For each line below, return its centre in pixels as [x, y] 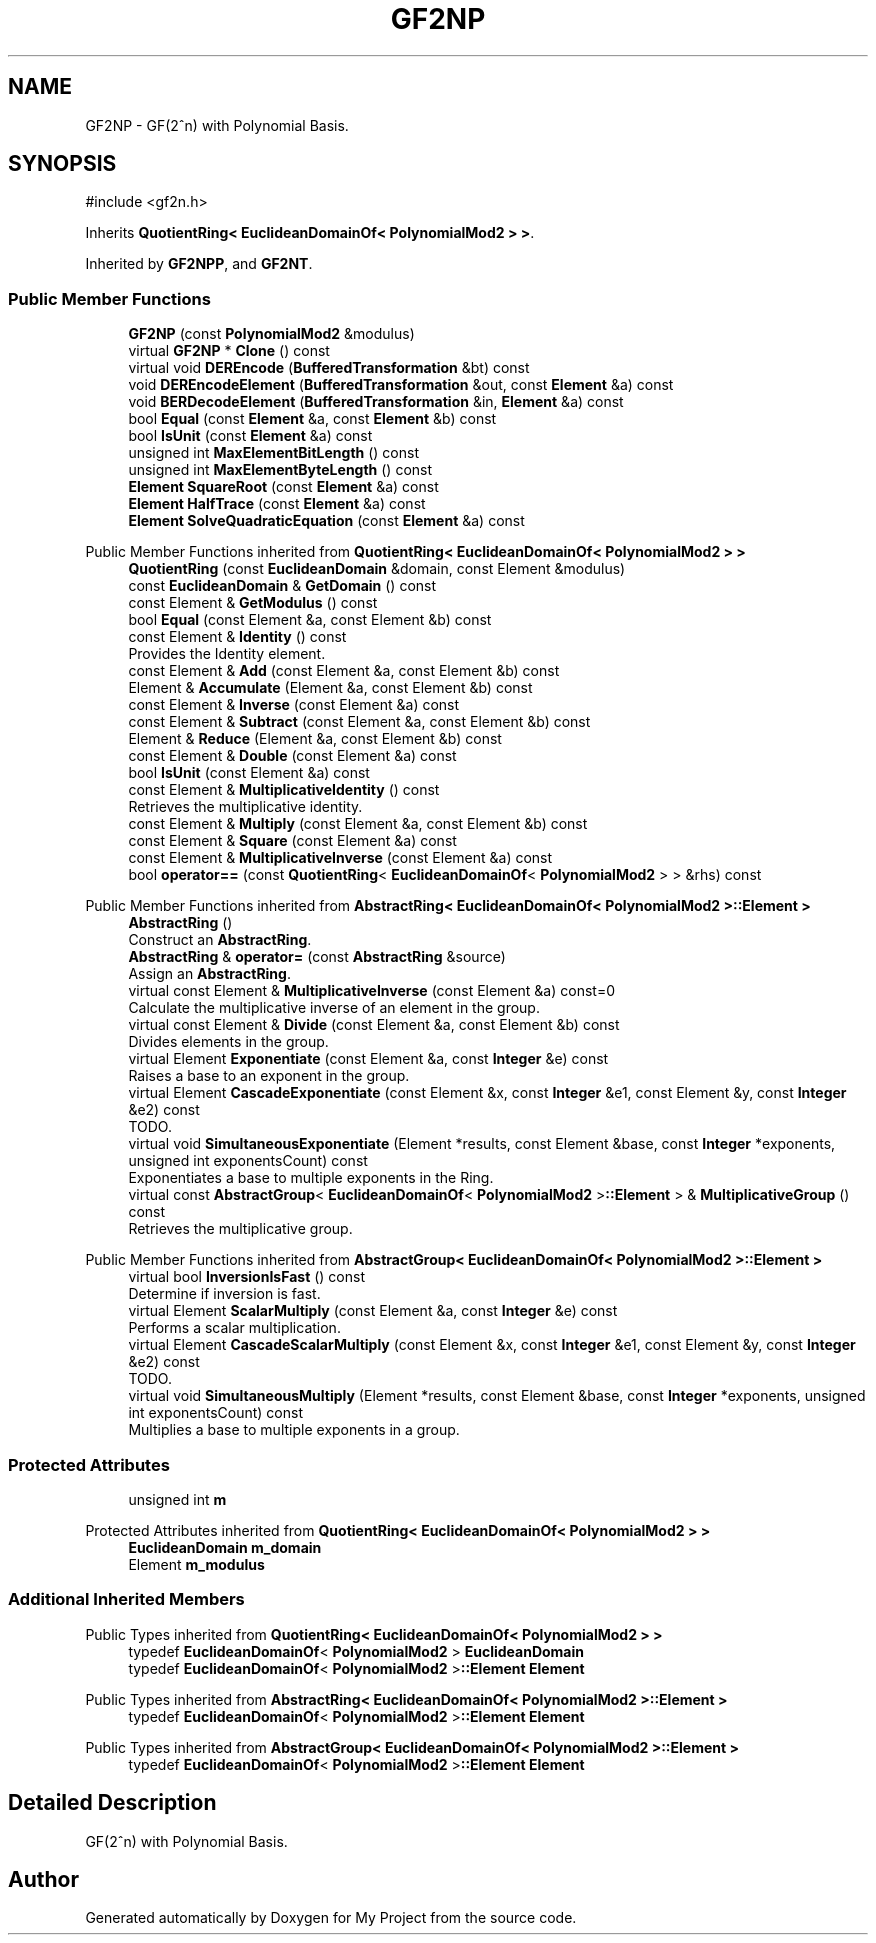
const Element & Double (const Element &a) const [292, 756]
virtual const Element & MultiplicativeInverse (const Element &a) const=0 [371, 991]
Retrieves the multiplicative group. [240, 1229]
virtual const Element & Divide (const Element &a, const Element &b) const [374, 1025]
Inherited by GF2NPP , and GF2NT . [199, 264]
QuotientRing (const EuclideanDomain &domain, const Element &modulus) [377, 569]
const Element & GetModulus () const [253, 603]
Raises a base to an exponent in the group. [269, 1076]
